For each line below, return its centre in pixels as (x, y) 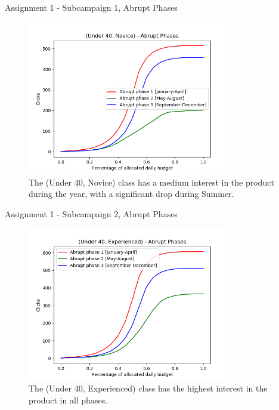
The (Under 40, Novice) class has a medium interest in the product (151, 182)
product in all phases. (68, 400)
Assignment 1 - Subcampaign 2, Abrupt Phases (91, 213)
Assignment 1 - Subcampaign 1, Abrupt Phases (91, 7)
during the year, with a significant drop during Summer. (131, 194)
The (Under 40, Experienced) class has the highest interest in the (148, 388)
